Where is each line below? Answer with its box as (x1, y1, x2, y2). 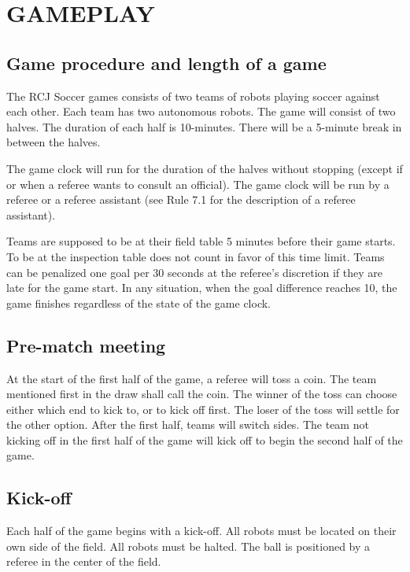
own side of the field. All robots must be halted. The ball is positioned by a (6, 537, 371, 554)
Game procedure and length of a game (6, 50, 327, 75)
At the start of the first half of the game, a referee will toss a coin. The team (6, 370, 377, 386)
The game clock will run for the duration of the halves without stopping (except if (6, 160, 403, 176)
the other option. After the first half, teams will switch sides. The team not (6, 416, 369, 433)
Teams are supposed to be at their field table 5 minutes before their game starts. (6, 233, 396, 249)
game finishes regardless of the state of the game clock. (6, 294, 271, 311)
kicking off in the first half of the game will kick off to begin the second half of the (6, 431, 403, 448)
